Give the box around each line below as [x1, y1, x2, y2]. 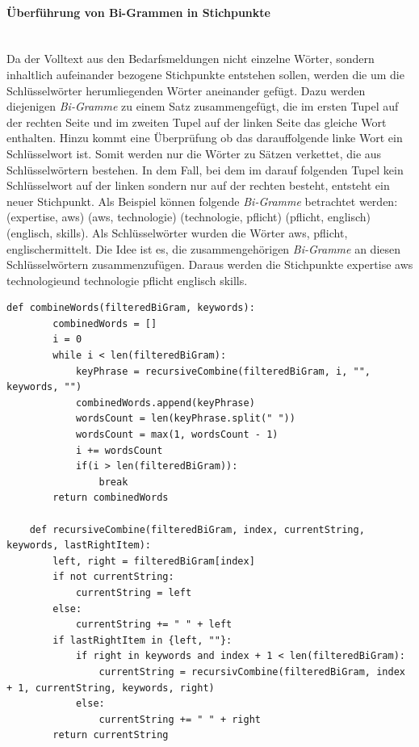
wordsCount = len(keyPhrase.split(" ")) [75, 413, 295, 425]
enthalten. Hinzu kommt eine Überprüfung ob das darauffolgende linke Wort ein [6, 129, 403, 146]
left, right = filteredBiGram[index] [52, 555, 255, 567]
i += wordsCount [75, 444, 163, 456]
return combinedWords [52, 492, 169, 504]
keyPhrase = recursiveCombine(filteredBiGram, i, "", [75, 365, 371, 377]
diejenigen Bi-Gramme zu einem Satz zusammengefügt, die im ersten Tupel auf [6, 98, 399, 115]
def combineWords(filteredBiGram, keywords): [6, 302, 255, 314]
